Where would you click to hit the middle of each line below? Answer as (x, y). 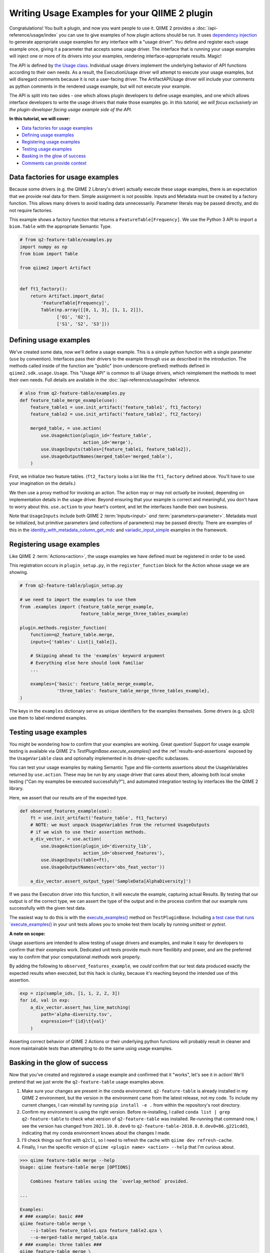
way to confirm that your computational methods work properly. (75, 957)
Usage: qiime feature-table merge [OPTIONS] (75, 1167)
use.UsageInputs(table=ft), (75, 860)
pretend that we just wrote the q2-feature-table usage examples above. (87, 1082)
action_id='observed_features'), (124, 853)
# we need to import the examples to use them (78, 600)
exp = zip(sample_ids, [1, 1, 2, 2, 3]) (70, 993)
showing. (19, 572)
